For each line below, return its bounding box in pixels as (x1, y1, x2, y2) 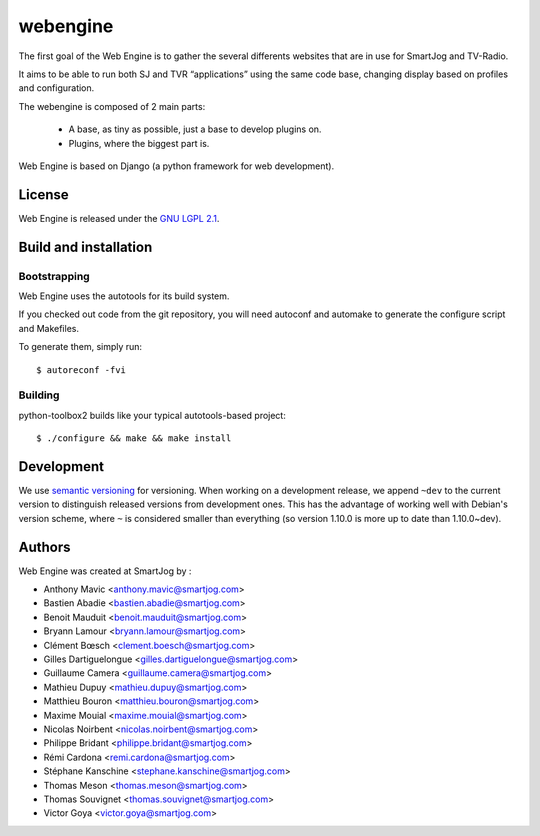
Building (18, 388, 60, 402)
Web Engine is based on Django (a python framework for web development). (18, 160, 335, 172)
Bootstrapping (18, 269, 90, 283)
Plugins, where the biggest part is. (68, 137, 210, 149)
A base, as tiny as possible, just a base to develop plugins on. (68, 123, 322, 135)
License (18, 186, 69, 203)
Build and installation (18, 238, 153, 255)
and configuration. (18, 82, 95, 94)
